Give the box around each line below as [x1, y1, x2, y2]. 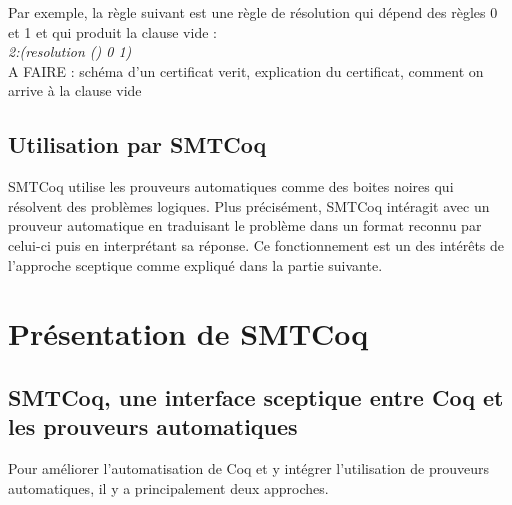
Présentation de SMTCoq [8, 313, 369, 354]
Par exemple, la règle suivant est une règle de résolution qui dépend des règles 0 [8, 2, 498, 22]
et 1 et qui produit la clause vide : [8, 21, 217, 42]
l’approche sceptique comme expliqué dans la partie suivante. [8, 254, 383, 275]
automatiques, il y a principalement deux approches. [8, 477, 329, 498]
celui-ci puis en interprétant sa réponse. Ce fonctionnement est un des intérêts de [8, 234, 505, 255]
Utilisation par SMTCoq [8, 129, 267, 160]
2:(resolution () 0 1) [8, 41, 132, 62]
